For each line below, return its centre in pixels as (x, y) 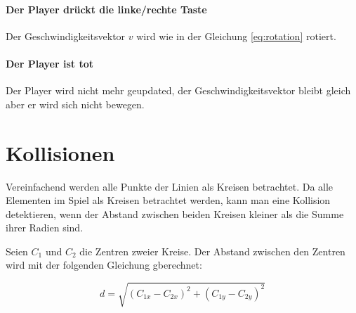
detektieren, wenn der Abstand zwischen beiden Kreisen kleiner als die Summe (175, 213)
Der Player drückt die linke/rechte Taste (106, 9)
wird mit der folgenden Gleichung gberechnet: (104, 265)
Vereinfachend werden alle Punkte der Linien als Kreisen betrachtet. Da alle (170, 186)
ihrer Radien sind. (45, 228)
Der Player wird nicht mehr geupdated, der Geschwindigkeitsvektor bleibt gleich (178, 90)
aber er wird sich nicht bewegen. (75, 104)
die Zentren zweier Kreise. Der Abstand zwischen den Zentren (212, 251)
